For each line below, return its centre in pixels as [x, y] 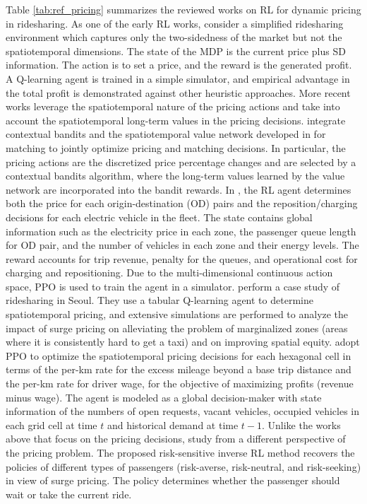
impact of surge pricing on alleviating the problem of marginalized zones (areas [177, 328]
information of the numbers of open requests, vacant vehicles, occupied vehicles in [182, 411]
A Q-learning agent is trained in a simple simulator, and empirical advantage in [178, 78]
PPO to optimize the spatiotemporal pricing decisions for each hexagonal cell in [179, 355]
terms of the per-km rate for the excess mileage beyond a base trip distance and [179, 369]
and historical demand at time [173, 424]
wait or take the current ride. [69, 494]
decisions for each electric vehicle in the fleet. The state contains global [159, 217]
